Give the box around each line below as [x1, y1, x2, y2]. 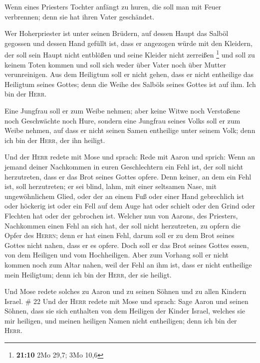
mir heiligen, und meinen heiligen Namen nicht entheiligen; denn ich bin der [4, 315, 237, 325]
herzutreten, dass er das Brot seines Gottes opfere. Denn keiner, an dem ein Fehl [4, 171, 252, 181]
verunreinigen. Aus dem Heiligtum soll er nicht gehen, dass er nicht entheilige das [4, 69, 254, 79]
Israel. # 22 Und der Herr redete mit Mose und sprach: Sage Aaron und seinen [4, 295, 249, 306]
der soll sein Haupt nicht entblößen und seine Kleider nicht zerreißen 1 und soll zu [4, 48, 255, 60]
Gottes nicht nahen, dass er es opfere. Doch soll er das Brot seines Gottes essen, [4, 239, 249, 250]
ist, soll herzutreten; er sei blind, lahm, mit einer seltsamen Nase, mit [4, 181, 217, 191]
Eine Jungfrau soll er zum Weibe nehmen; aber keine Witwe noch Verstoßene [4, 105, 241, 115]
